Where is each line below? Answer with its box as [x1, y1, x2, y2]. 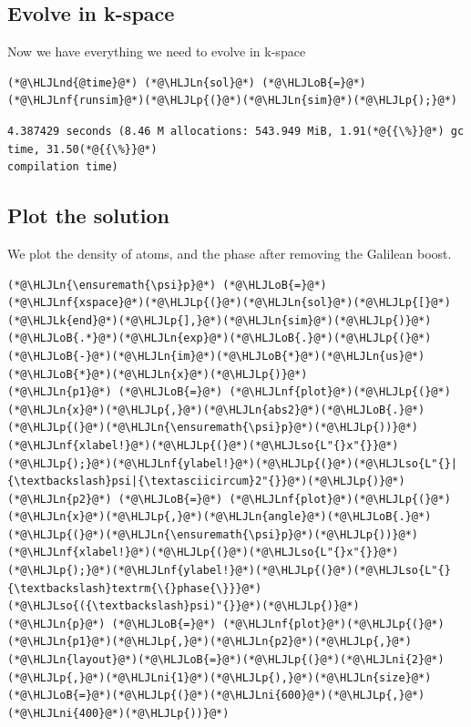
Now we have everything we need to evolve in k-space [7, 42, 306, 61]
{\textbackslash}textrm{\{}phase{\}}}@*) [7, 581, 262, 595]
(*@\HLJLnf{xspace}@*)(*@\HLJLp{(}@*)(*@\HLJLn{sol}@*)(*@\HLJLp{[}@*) [7, 296, 451, 310]
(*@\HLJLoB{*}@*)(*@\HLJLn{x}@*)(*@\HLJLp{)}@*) [7, 367, 308, 381]
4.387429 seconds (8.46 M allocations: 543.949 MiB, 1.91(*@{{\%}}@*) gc [7, 124, 465, 138]
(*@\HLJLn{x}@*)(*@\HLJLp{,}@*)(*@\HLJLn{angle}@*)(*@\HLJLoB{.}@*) [7, 510, 432, 524]
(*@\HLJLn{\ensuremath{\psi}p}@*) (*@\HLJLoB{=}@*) [7, 278, 327, 292]
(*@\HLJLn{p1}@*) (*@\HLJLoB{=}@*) [7, 385, 223, 399]
